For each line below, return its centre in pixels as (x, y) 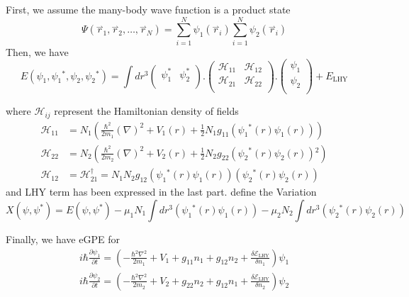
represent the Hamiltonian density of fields (146, 111)
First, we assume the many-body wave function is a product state (148, 9)
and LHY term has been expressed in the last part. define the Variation (161, 192)
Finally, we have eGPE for (63, 239)
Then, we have (37, 51)
